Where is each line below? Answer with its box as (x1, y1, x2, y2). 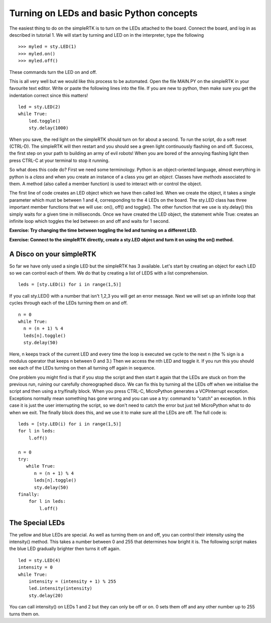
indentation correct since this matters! (9, 92, 88, 98)
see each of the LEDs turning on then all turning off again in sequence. (9, 365, 156, 371)
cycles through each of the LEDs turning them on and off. (9, 300, 128, 306)
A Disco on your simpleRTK (9, 249, 97, 258)
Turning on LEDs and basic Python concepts (9, 8, 198, 19)
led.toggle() (28, 118, 61, 124)
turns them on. (9, 611, 40, 617)
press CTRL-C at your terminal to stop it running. (9, 157, 110, 163)
